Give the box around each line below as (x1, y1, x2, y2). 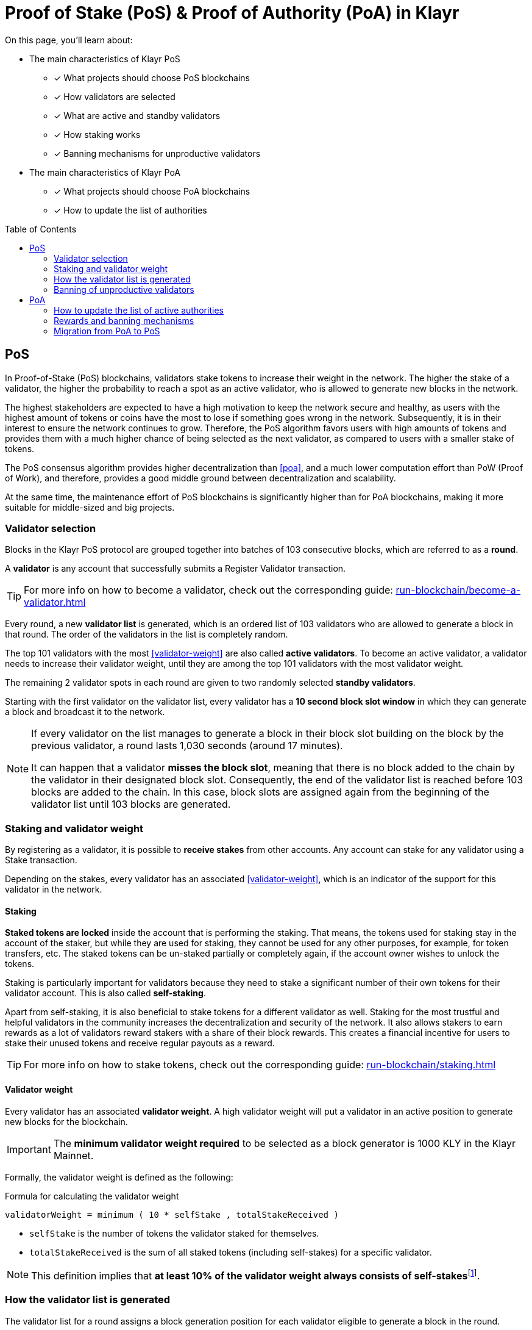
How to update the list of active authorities (54, 304, 224, 315)
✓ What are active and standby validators (54, 110, 221, 121)
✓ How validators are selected (54, 91, 176, 102)
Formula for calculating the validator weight (5, 1190, 179, 1201)
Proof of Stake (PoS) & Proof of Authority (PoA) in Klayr (5, 2, 459, 23)
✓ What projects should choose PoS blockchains (54, 72, 250, 83)
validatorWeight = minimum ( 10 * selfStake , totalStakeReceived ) (5, 1209, 339, 1220)
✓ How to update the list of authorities (54, 204, 207, 215)
